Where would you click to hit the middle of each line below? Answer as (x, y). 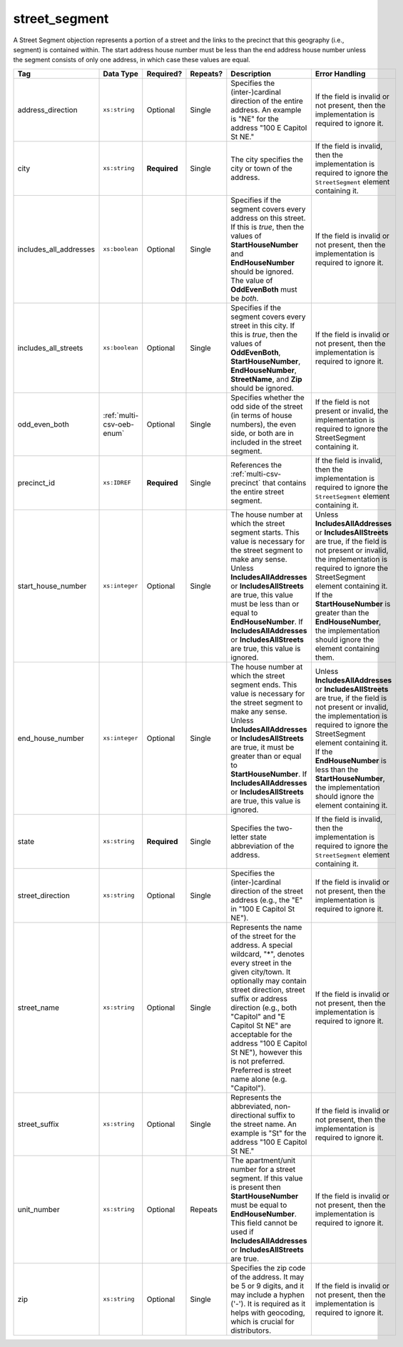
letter (240, 837)
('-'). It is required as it (268, 1303)
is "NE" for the (255, 119)
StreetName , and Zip (266, 379)
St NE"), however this (266, 1052)
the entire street (257, 492)
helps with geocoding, (268, 1313)
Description (251, 74)
